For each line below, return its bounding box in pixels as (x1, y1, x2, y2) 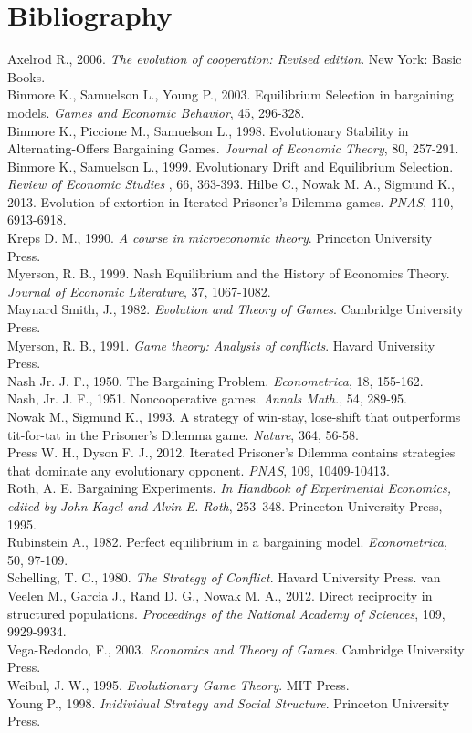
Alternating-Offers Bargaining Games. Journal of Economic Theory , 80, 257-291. (7, 139, 459, 158)
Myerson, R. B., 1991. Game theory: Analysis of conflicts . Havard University (7, 335, 435, 354)
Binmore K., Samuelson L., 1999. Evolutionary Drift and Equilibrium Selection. (7, 156, 454, 175)
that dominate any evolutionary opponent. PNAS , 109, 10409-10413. (7, 460, 390, 479)
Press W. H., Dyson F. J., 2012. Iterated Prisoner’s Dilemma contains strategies (7, 443, 456, 462)
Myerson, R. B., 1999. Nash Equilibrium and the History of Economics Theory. (7, 264, 450, 283)
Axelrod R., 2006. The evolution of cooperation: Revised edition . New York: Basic (7, 49, 462, 68)
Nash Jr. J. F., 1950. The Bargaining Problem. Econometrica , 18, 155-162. (7, 371, 424, 390)
